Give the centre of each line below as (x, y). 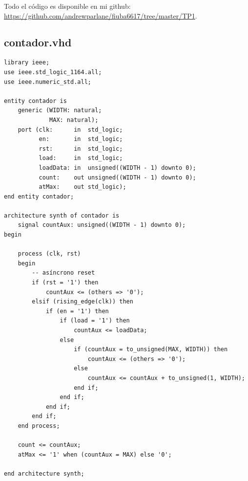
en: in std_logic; (81, 139)
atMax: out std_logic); (83, 187)
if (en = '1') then (77, 311)
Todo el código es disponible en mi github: (67, 6)
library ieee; (27, 63)
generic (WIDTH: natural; (60, 110)
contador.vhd (38, 42)
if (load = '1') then (95, 321)
